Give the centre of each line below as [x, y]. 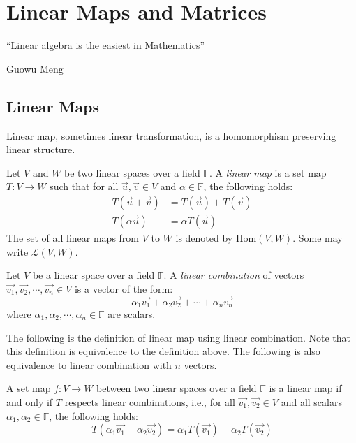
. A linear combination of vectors [234, 275]
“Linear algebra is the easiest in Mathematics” [106, 45]
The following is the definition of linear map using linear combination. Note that [178, 337]
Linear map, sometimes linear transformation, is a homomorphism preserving [171, 135]
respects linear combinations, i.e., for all [150, 401]
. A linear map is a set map [268, 172]
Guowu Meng [35, 68]
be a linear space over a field [94, 275]
